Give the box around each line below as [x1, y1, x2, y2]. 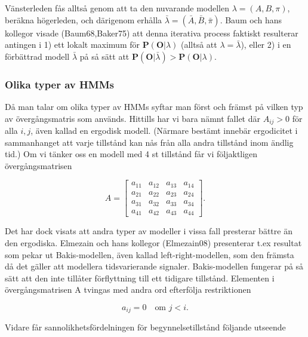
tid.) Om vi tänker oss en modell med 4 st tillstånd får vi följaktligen [5, 148, 258, 160]
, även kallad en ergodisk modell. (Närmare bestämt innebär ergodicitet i [30, 124, 298, 137]
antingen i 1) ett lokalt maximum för [5, 38, 140, 51]
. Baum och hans [220, 13, 282, 26]
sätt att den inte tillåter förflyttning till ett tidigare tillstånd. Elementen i [5, 271, 275, 284]
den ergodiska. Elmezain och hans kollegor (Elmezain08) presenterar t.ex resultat [5, 236, 302, 249]
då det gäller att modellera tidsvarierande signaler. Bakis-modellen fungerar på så [5, 260, 304, 272]
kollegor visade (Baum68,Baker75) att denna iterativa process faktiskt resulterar [5, 26, 298, 39]
